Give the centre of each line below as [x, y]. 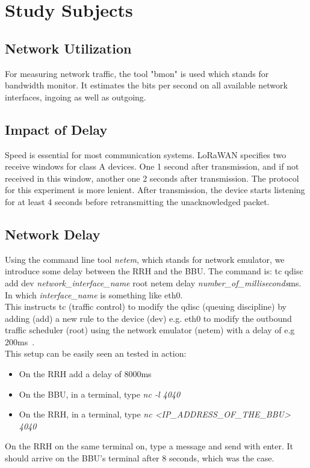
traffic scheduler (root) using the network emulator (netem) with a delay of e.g [150, 330]
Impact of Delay [56, 129]
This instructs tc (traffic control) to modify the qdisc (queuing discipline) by [146, 306]
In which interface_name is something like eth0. [94, 294]
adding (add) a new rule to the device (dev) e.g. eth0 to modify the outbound [148, 318]
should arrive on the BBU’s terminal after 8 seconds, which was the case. [140, 458]
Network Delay [53, 234]
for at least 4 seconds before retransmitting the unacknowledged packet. [137, 201]
